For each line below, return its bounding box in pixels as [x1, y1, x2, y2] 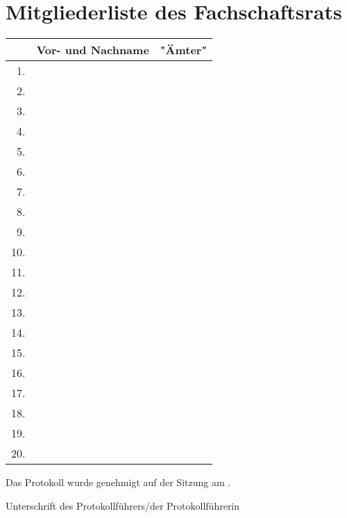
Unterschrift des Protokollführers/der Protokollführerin [6, 498, 240, 512]
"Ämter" [160, 42, 208, 58]
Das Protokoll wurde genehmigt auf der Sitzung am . [6, 475, 231, 490]
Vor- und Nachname [36, 42, 149, 58]
